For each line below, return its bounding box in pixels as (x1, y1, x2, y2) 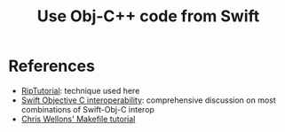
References (8, 56, 95, 76)
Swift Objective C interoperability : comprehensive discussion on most (20, 95, 276, 105)
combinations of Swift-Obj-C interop (20, 104, 154, 114)
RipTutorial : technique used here (20, 85, 140, 96)
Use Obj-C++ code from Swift (36, 6, 260, 27)
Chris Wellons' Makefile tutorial (20, 113, 136, 124)
